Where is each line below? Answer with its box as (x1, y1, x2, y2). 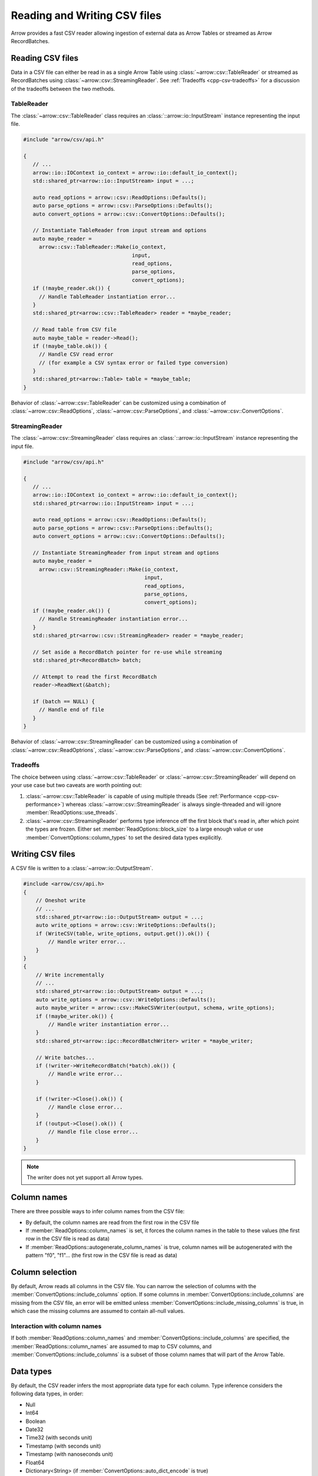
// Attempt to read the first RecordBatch (32, 673, 157, 680)
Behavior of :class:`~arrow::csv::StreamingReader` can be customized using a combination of (11, 738, 238, 745)
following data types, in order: (11, 1390, 84, 1397)
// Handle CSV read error (38, 351, 114, 358)
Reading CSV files (11, 53, 79, 63)
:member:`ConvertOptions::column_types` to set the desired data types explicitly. (25, 834, 223, 841)
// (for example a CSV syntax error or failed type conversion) (38, 359, 228, 366)
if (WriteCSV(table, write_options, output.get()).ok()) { (35, 930, 210, 937)
